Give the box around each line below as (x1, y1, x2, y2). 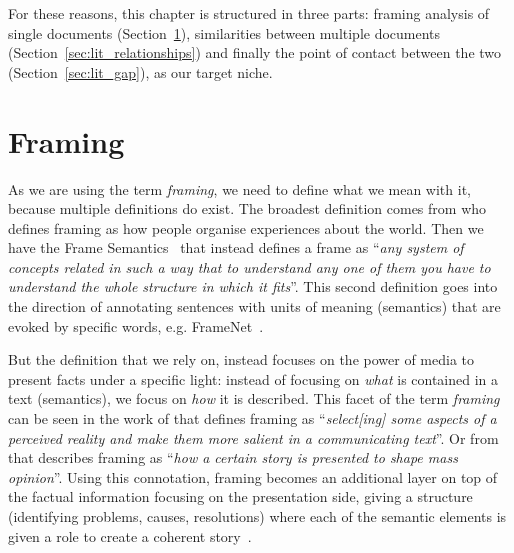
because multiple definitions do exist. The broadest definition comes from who (8, 198, 487, 219)
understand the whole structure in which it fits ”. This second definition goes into (8, 276, 498, 297)
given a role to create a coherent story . (8, 525, 252, 546)
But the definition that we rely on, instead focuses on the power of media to (8, 349, 474, 370)
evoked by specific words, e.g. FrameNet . (8, 315, 264, 336)
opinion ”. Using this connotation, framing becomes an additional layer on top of (8, 466, 498, 487)
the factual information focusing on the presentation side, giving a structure (8, 486, 473, 507)
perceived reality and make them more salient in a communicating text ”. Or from (8, 427, 499, 448)
